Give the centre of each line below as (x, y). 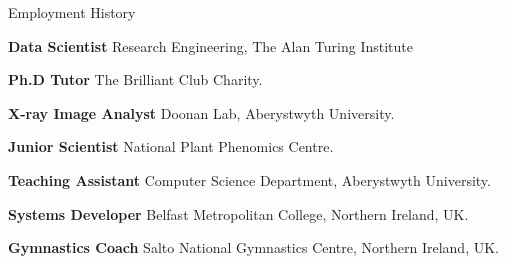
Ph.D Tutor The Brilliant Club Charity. (135, 79)
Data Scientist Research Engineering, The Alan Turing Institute (210, 45)
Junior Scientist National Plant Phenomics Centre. (171, 146)
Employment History (72, 12)
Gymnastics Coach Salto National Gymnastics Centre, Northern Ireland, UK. (253, 247)
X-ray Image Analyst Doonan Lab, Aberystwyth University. (201, 112)
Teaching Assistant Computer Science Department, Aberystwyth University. (249, 179)
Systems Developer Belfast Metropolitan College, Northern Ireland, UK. (238, 213)
